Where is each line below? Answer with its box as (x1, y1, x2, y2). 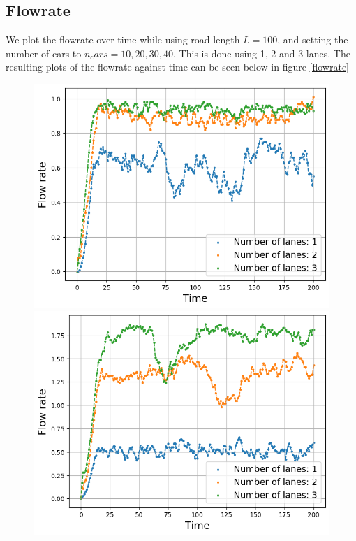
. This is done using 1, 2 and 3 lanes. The (173, 45, 350, 60)
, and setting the (277, 32, 348, 47)
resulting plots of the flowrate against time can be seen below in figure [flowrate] (6, 59, 350, 74)
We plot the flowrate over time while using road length (6, 32, 240, 47)
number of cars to (6, 45, 82, 60)
